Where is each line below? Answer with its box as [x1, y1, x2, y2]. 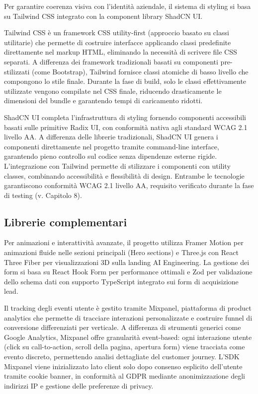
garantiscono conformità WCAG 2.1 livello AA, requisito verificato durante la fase [4, 180, 254, 191]
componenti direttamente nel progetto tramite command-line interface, [4, 141, 219, 151]
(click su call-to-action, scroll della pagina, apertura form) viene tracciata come [4, 341, 245, 352]
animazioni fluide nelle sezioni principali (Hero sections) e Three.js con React [4, 247, 239, 258]
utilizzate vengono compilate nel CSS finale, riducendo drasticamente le [4, 85, 222, 96]
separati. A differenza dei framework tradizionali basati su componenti [4, 56, 218, 66]
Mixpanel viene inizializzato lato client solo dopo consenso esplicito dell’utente [4, 361, 243, 371]
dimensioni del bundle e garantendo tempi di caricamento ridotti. [4, 95, 203, 106]
